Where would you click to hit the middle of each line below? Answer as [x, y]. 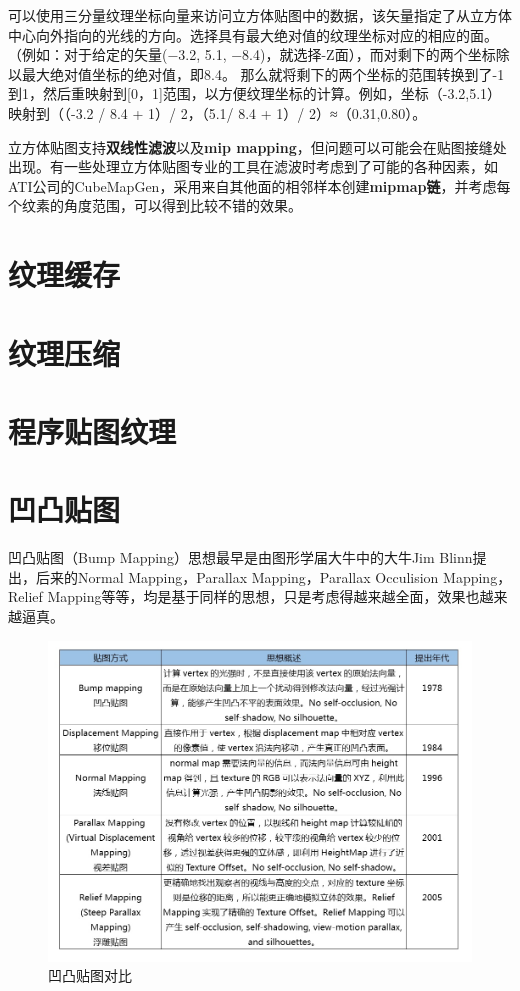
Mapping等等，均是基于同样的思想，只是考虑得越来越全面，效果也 [263, 596]
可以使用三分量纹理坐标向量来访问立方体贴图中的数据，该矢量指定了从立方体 [260, 15]
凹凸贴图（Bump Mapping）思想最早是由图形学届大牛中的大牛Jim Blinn [240, 557]
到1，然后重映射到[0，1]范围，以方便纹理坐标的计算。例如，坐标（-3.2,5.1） [255, 93]
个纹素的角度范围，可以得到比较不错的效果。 [155, 205]
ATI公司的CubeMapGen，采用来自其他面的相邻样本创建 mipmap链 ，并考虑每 [259, 185]
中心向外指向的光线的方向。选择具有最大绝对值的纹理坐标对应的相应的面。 [253, 34]
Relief [25, 596]
